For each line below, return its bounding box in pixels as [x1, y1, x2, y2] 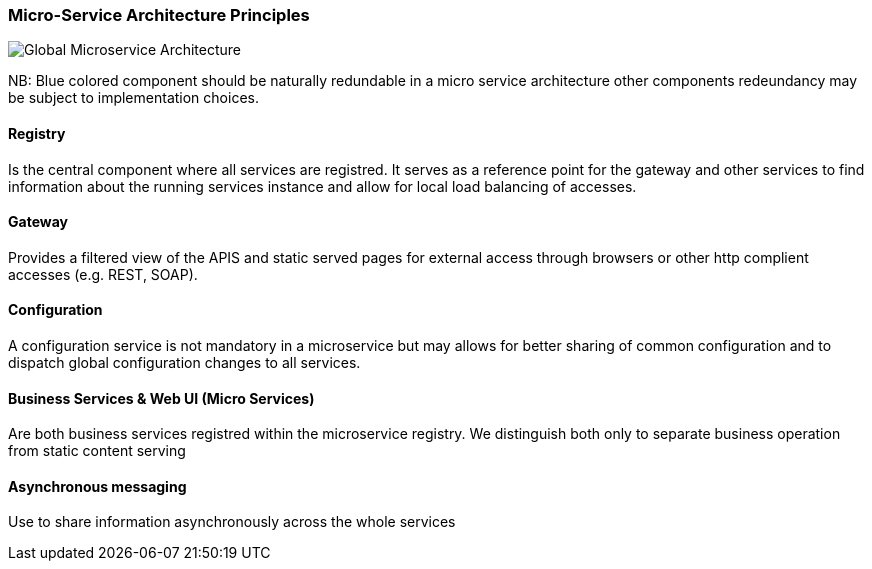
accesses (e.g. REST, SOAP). [8, 265, 198, 283]
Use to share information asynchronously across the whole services [8, 513, 456, 531]
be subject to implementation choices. [8, 89, 259, 107]
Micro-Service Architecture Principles [8, 5, 310, 25]
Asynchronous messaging [8, 477, 187, 495]
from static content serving [8, 442, 186, 460]
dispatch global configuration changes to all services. [8, 354, 361, 372]
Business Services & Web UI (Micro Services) [8, 389, 315, 407]
